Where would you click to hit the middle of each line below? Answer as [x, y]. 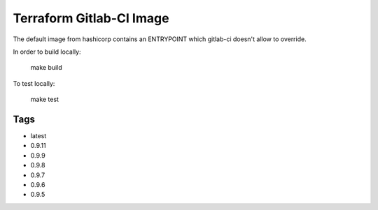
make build [46, 68]
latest [38, 136]
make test [45, 99]
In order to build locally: [47, 52]
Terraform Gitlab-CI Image [91, 18]
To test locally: [34, 83]
